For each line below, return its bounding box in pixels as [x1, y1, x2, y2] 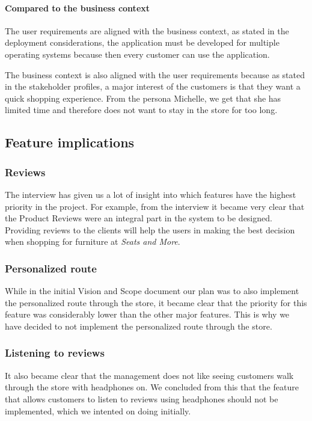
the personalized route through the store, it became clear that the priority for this [5, 296, 307, 309]
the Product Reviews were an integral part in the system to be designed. [5, 212, 272, 224]
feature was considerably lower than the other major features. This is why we [5, 308, 290, 321]
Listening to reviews [5, 345, 105, 360]
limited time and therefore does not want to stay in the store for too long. [5, 103, 278, 116]
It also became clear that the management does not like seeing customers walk [5, 369, 294, 381]
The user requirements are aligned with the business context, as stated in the [5, 24, 289, 37]
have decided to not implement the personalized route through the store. [5, 319, 272, 332]
